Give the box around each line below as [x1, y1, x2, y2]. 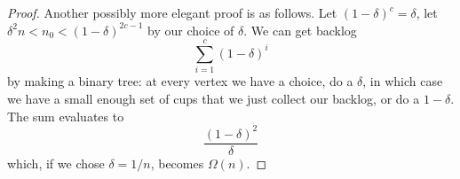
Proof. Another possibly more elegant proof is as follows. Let [7, 4, 337, 21]
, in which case [362, 72, 443, 90]
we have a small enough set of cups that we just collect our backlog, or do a [7, 89, 420, 107]
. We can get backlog [243, 20, 357, 39]
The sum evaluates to [7, 106, 124, 125]
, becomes [150, 153, 204, 172]
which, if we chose [7, 153, 105, 172]
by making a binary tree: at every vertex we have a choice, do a [7, 72, 353, 90]
